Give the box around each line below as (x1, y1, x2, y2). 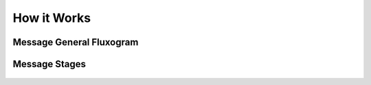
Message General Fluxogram (12, 36, 139, 48)
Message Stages (12, 58, 86, 70)
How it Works (12, 10, 91, 25)
